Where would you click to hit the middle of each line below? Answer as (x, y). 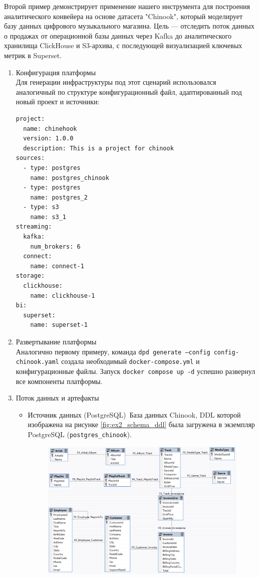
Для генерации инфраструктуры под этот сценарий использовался (116, 82)
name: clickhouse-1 (63, 296)
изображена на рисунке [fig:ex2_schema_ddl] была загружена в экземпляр (141, 424)
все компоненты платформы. (59, 381)
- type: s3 (41, 207)
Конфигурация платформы (56, 72)
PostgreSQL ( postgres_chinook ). (80, 434)
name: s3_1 (48, 217)
